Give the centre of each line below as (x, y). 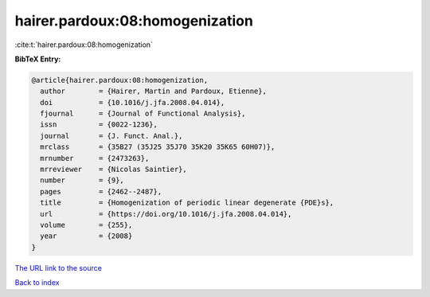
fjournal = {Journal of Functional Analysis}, (143, 114)
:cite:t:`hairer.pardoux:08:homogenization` (84, 45)
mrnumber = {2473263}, (95, 158)
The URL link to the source (59, 268)
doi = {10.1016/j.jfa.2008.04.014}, (133, 102)
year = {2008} (86, 236)
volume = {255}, (86, 225)
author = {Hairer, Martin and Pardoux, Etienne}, (153, 91)
